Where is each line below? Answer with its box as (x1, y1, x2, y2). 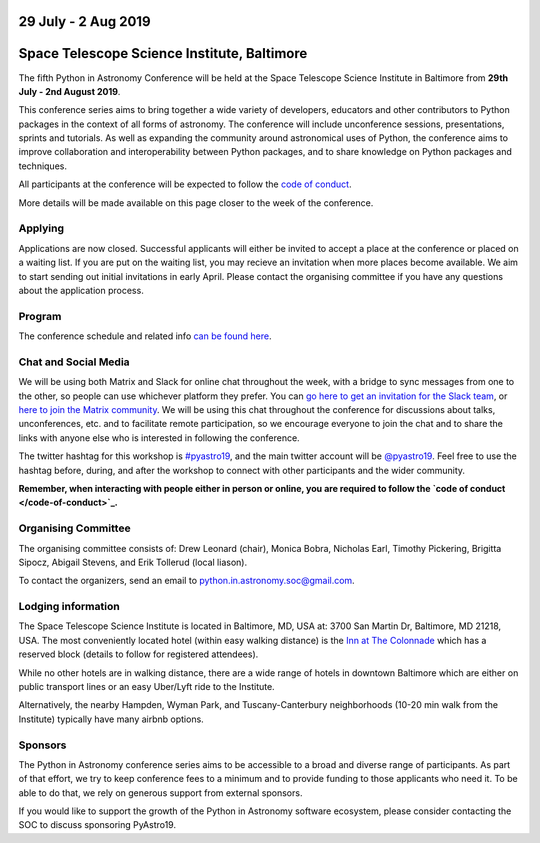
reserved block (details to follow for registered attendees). (18, 648, 259, 660)
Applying (18, 221, 65, 235)
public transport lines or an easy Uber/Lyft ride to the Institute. (18, 681, 275, 692)
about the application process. (18, 284, 144, 296)
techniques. (18, 160, 67, 172)
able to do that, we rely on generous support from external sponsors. (18, 786, 303, 799)
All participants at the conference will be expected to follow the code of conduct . (18, 178, 352, 190)
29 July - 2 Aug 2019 (18, 13, 151, 30)
